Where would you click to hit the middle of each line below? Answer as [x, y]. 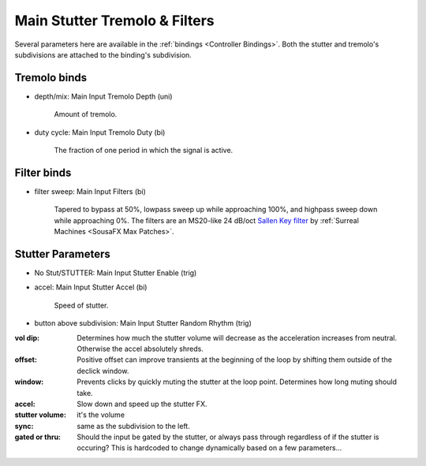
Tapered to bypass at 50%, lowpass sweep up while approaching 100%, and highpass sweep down [216, 210]
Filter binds [43, 172]
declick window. [103, 371]
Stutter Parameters [62, 254]
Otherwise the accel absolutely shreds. [140, 349]
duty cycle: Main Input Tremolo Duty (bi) [100, 132]
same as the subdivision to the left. [134, 426]
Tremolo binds [50, 78]
